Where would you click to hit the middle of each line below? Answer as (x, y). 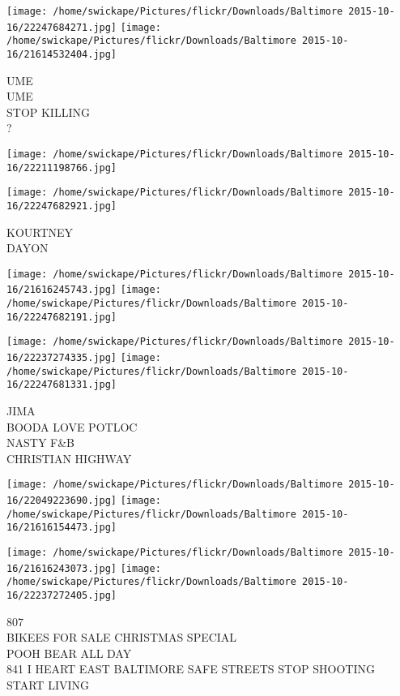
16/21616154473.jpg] (62, 528)
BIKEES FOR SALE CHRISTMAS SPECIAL (122, 637)
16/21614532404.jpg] (62, 54)
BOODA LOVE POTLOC (72, 426)
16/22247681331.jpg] (62, 385)
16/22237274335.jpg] (62, 358)
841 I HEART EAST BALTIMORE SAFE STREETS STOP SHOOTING (191, 669)
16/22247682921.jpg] (62, 206)
